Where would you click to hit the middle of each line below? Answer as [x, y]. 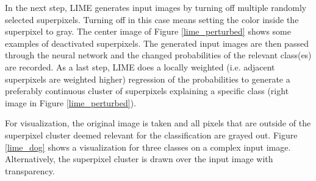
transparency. [30, 170]
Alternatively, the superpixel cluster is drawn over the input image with [139, 159]
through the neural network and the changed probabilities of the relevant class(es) [158, 55]
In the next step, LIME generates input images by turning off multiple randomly [156, 7]
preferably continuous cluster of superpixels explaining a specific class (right [147, 91]
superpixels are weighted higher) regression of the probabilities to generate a [148, 79]
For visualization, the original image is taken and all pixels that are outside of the [158, 123]
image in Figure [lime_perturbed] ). [71, 102]
